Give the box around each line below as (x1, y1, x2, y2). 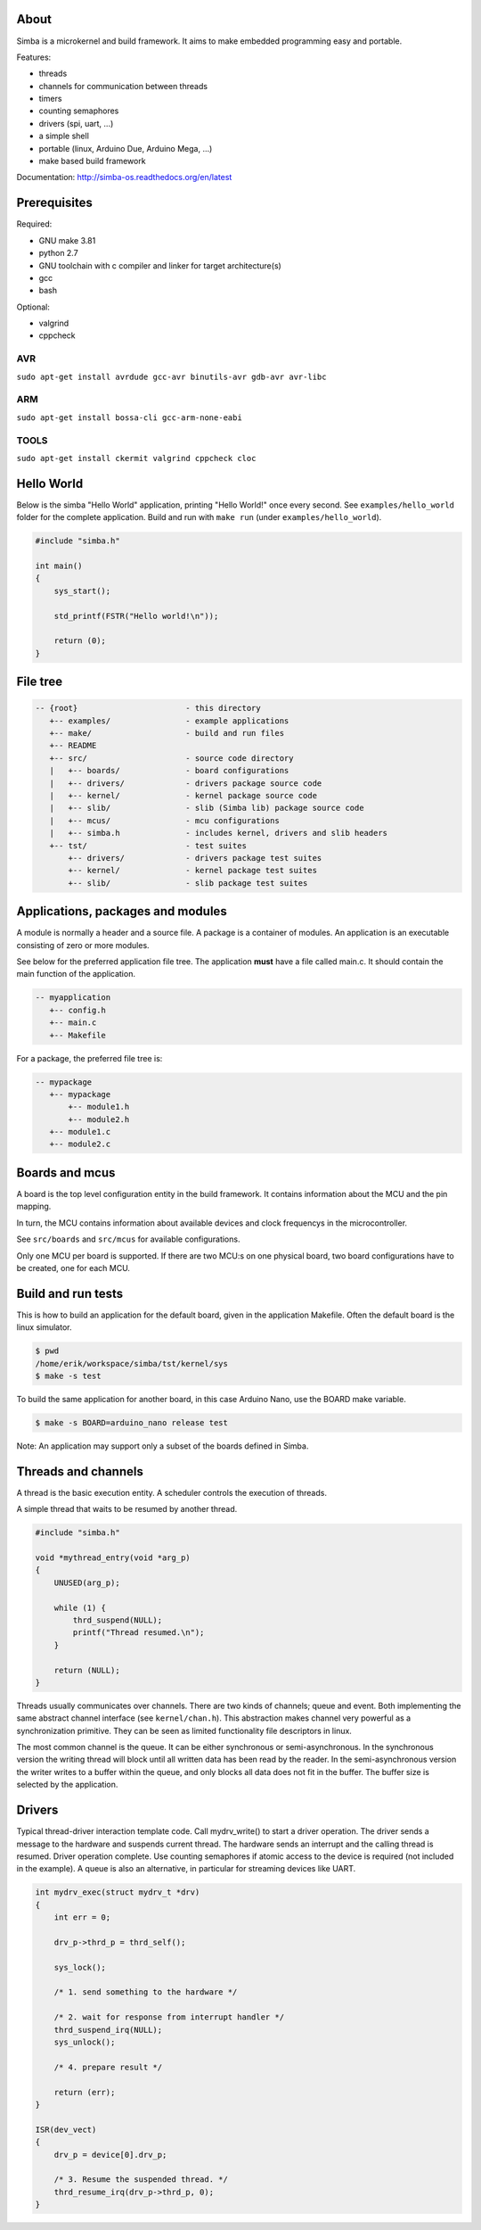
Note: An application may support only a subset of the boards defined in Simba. (16, 1441, 309, 1451)
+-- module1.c (49, 1127, 111, 1137)
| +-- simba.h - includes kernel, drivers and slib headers (49, 828, 387, 838)
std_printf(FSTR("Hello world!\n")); (53, 611, 219, 621)
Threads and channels (16, 1464, 144, 1479)
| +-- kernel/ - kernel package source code (49, 790, 318, 800)
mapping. (16, 1201, 52, 1212)
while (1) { (53, 1602, 107, 1613)
